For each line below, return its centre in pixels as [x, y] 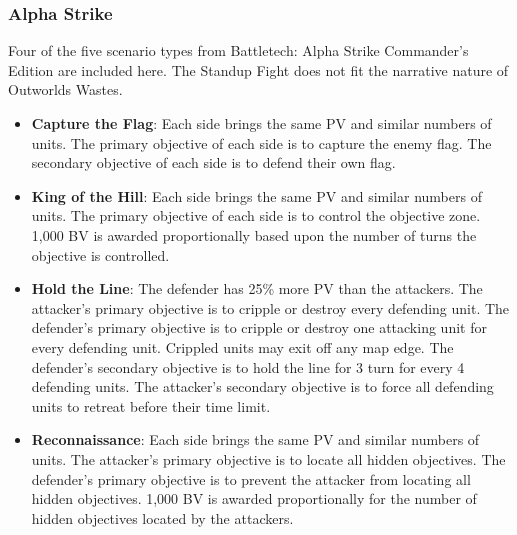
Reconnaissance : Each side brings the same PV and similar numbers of [255, 439]
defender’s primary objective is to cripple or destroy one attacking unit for [259, 327]
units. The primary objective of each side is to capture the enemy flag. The [261, 142]
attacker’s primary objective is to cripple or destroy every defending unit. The [270, 307]
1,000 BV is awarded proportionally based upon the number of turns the [254, 234]
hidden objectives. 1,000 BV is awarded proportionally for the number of [254, 498]
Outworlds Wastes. [65, 89]
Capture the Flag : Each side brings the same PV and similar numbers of [261, 123]
